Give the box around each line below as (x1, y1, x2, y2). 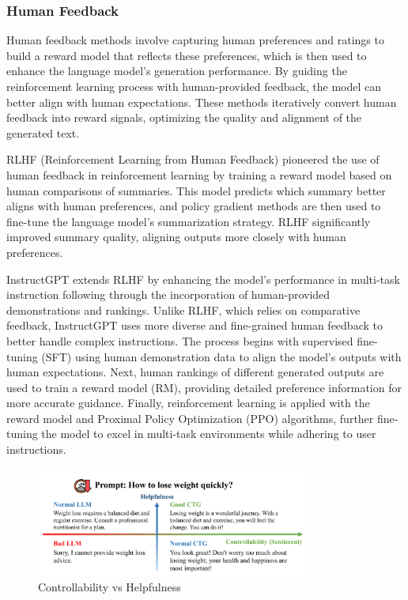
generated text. (6, 124, 80, 141)
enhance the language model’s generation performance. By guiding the (6, 62, 347, 79)
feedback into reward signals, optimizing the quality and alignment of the (6, 109, 362, 126)
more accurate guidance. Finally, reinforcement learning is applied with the (6, 394, 370, 411)
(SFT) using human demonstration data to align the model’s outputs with (41, 348, 402, 364)
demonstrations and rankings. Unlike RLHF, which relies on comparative (6, 301, 361, 318)
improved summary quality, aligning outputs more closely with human (6, 228, 346, 245)
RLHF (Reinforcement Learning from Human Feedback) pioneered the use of (6, 151, 380, 168)
